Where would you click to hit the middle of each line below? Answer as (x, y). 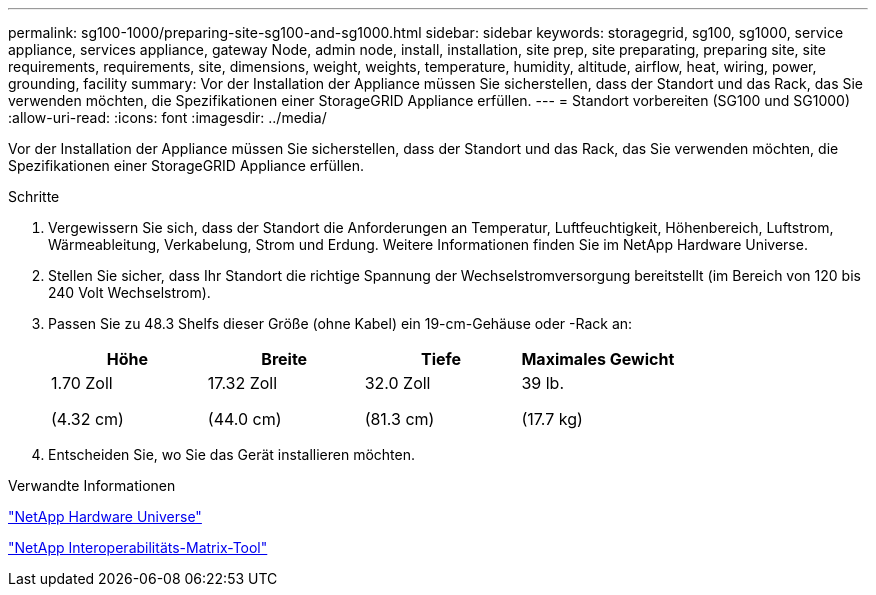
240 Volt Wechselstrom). (129, 292)
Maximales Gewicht (598, 359)
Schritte (34, 196)
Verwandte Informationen (92, 485)
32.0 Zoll (397, 383)
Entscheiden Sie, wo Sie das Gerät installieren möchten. (231, 454)
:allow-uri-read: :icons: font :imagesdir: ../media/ (167, 117)
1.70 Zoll (82, 383)
